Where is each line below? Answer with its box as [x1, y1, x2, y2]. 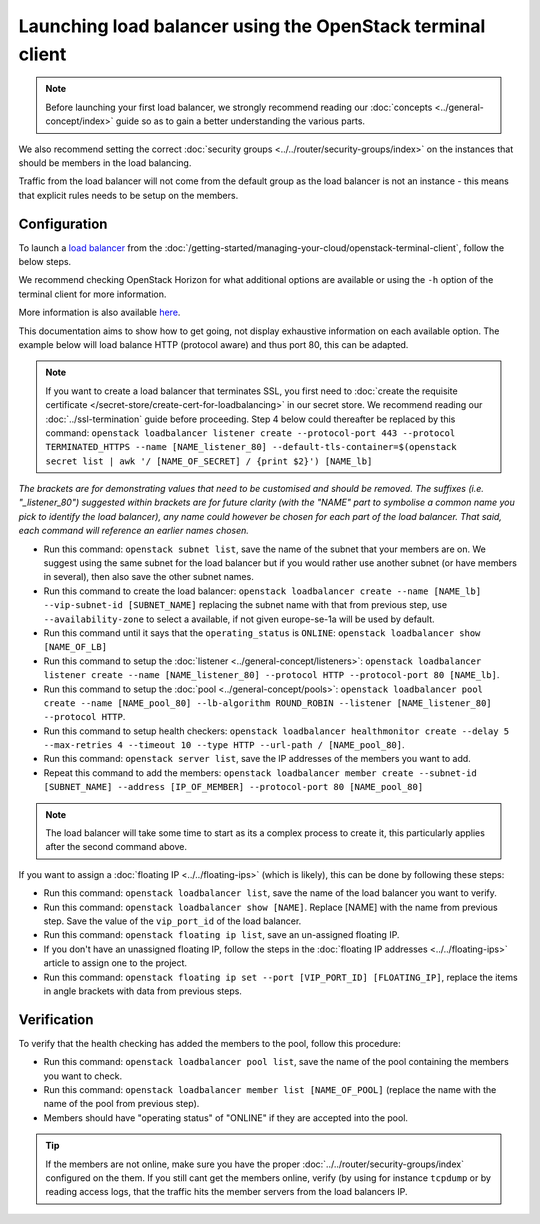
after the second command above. [45, 841, 187, 853]
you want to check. [43, 1070, 123, 1082]
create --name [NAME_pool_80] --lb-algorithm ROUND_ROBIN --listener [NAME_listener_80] [43, 697, 492, 709]
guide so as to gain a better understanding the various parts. [115, 115, 365, 127]
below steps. [18, 255, 72, 267]
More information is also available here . [18, 306, 181, 319]
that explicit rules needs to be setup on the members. [18, 189, 239, 201]
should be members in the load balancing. [18, 156, 192, 169]
